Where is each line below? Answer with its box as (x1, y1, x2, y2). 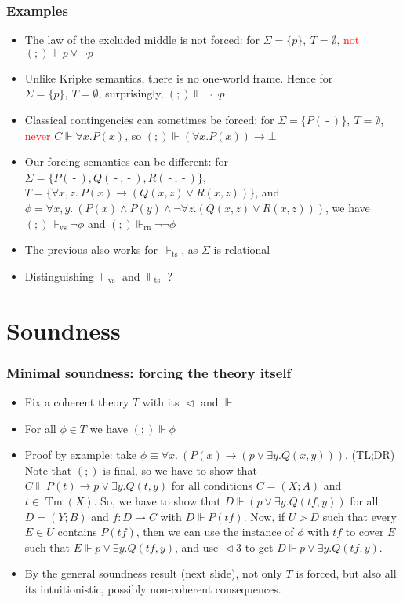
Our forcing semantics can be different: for (24, 153, 229, 170)
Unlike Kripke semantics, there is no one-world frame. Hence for (24, 69, 333, 86)
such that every (322, 508, 397, 524)
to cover (345, 523, 384, 540)
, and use (175, 538, 219, 555)
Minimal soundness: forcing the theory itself (6, 362, 292, 382)
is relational (213, 241, 270, 258)
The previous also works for (24, 241, 158, 258)
